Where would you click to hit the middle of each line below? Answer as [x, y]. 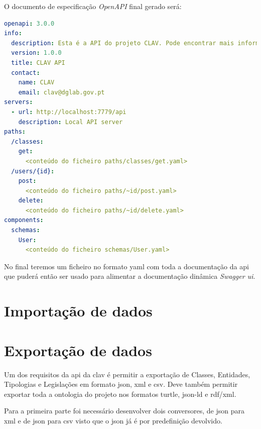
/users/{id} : [33, 171]
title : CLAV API [38, 63]
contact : [26, 73]
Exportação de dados [78, 350]
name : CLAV [36, 83]
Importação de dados [78, 311]
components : [24, 220]
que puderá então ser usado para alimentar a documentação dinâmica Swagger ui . [130, 276]
